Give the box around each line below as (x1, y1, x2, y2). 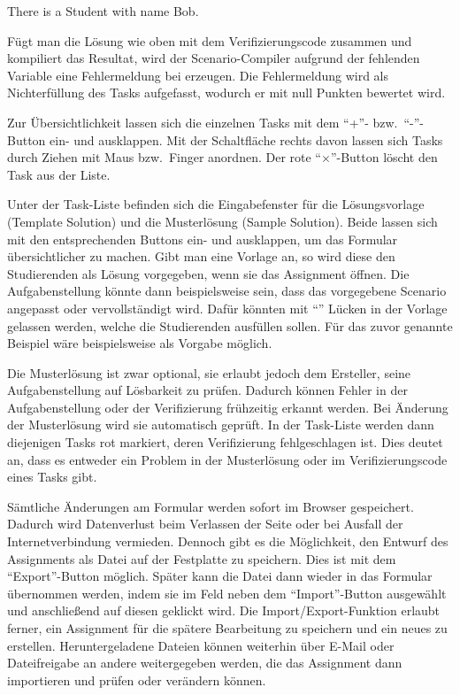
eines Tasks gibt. (7, 467, 97, 486)
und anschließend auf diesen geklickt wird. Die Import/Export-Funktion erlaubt (7, 601, 441, 620)
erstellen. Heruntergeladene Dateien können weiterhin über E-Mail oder (7, 636, 395, 654)
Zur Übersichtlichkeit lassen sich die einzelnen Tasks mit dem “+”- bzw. (7, 112, 398, 131)
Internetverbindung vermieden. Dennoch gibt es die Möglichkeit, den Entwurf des (7, 532, 448, 551)
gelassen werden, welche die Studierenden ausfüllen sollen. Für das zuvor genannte (7, 316, 453, 335)
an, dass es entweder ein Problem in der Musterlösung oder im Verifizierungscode (7, 450, 448, 468)
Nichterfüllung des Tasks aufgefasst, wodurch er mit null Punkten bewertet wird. (7, 83, 446, 102)
